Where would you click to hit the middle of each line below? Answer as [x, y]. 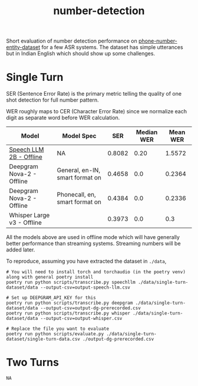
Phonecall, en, [76, 195]
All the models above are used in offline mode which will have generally [93, 237]
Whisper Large [29, 215]
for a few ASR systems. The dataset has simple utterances [113, 47]
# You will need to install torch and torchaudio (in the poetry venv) [96, 272]
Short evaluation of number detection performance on [72, 41]
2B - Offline [26, 157]
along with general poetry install [50, 277]
